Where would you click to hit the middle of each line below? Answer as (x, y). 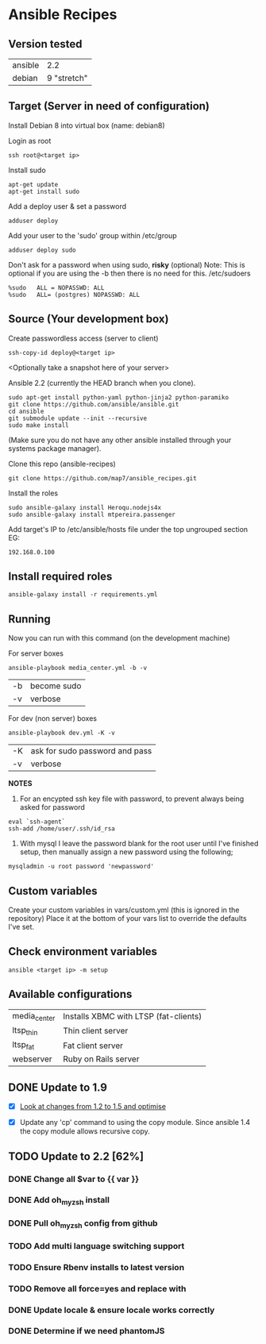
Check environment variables (83, 951)
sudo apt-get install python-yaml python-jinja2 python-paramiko (118, 397)
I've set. (21, 927)
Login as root (30, 141)
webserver (33, 1059)
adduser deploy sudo (42, 250)
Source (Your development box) (89, 319)
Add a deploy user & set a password (67, 206)
